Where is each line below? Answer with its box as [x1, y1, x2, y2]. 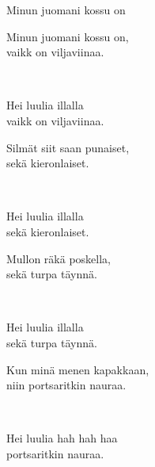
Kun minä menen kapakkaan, [6, 361, 149, 377]
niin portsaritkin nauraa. [6, 377, 127, 393]
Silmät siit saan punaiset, [6, 139, 130, 155]
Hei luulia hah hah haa [6, 430, 118, 446]
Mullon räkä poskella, [6, 250, 111, 266]
